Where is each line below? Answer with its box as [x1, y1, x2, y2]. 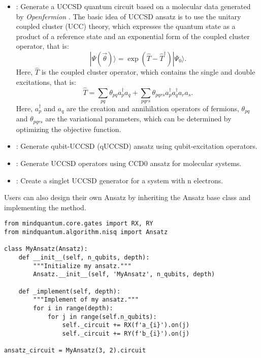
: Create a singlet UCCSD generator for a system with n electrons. [16, 175, 223, 185]
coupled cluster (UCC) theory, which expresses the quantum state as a [16, 21, 236, 31]
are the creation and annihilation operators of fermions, [67, 103, 239, 113]
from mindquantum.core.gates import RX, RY [4, 220, 153, 227]
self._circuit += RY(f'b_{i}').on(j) [62, 330, 190, 337]
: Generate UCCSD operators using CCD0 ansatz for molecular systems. [16, 158, 242, 169]
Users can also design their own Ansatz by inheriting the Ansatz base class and [4, 192, 251, 203]
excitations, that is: [16, 76, 76, 87]
